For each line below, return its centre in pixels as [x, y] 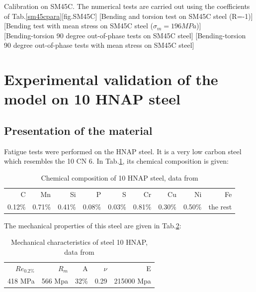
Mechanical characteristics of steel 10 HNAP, [79, 242]
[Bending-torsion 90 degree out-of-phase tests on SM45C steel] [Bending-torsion [125, 35]
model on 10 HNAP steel [92, 99]
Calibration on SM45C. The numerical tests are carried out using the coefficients [127, 6]
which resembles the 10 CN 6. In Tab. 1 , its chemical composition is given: [116, 161]
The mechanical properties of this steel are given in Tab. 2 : [93, 225]
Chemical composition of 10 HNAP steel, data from [120, 177]
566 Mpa [55, 280]
